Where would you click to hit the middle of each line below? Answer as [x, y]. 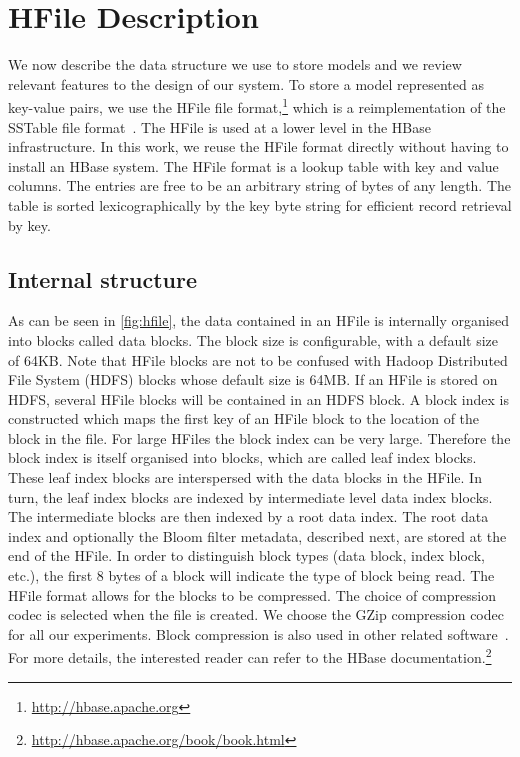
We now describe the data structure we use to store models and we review [235, 64]
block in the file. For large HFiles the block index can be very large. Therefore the [259, 437]
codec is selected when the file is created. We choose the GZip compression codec [256, 614]
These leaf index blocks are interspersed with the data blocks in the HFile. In [245, 477]
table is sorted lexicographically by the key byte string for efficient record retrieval [260, 204]
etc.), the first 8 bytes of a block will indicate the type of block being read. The [251, 575]
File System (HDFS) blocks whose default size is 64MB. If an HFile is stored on [253, 379]
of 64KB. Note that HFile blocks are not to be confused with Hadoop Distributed [258, 359]
